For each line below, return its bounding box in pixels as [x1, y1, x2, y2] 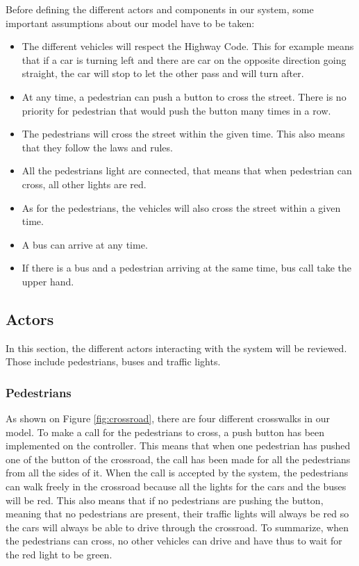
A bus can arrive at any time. [22, 237, 148, 251]
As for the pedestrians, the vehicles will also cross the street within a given [22, 200, 341, 215]
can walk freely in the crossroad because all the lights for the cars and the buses [6, 479, 347, 494]
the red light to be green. [6, 547, 112, 562]
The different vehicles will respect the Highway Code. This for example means [22, 39, 354, 53]
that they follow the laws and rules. [22, 140, 173, 154]
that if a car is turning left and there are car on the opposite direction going [22, 52, 347, 67]
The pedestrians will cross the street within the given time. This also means [22, 126, 345, 141]
